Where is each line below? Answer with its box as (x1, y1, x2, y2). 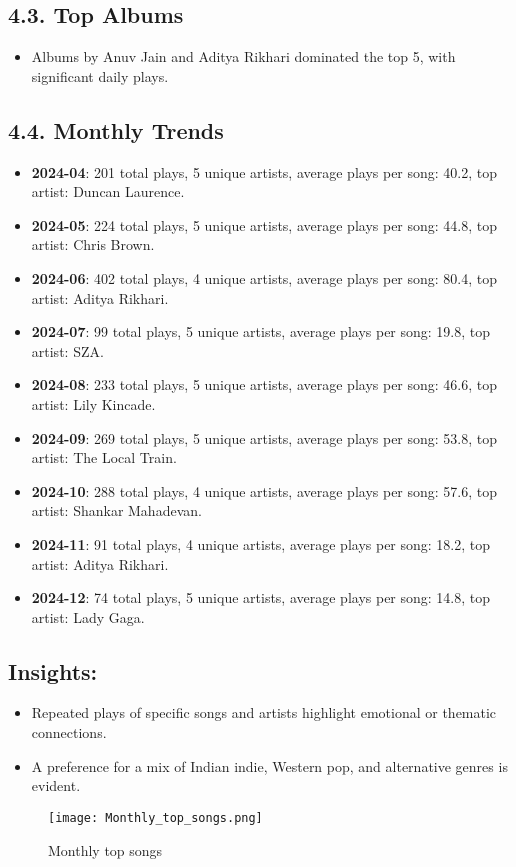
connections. (31, 722, 107, 743)
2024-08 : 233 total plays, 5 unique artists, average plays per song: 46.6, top (31, 374, 498, 395)
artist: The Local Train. (31, 447, 177, 468)
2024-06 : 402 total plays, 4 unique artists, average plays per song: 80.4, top (31, 267, 498, 288)
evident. (31, 775, 81, 796)
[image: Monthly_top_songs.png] (48, 810, 263, 825)
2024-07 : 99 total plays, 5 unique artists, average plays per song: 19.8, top (31, 321, 491, 342)
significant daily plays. (31, 65, 169, 86)
